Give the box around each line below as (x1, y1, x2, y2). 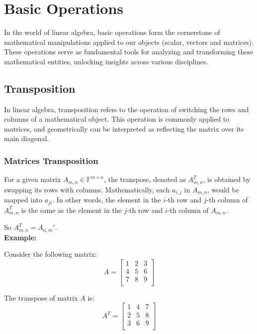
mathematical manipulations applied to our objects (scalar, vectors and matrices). (4, 36, 254, 47)
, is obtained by (203, 174, 251, 184)
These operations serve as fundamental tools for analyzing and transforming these (4, 46, 254, 57)
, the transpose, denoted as (103, 174, 186, 184)
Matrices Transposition (4, 155, 98, 167)
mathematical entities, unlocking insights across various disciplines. (4, 56, 208, 66)
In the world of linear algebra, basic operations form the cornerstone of (4, 27, 220, 37)
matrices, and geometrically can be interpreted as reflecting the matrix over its (4, 123, 244, 134)
